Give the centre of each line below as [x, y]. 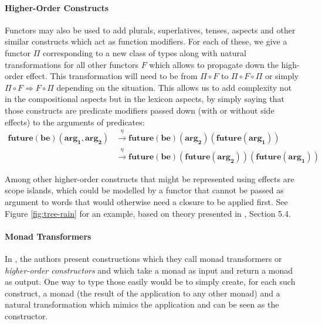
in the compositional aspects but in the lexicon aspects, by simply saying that [145, 99]
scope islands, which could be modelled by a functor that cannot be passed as [144, 190]
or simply [282, 76]
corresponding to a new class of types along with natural [144, 52]
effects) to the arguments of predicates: [75, 122]
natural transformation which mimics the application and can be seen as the [142, 304]
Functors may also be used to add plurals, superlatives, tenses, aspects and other [150, 30]
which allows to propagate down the [214, 64]
